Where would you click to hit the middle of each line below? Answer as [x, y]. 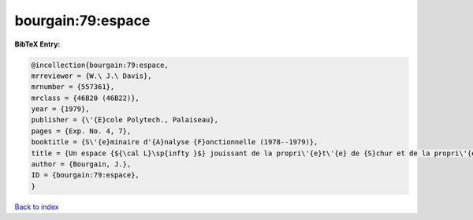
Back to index [37, 207]
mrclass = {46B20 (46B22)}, [85, 98]
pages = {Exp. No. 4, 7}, [81, 131]
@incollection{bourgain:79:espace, [100, 65]
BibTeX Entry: [37, 44]
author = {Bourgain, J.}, [81, 164]
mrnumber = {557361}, [73, 87]
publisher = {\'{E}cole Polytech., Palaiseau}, [125, 120]
